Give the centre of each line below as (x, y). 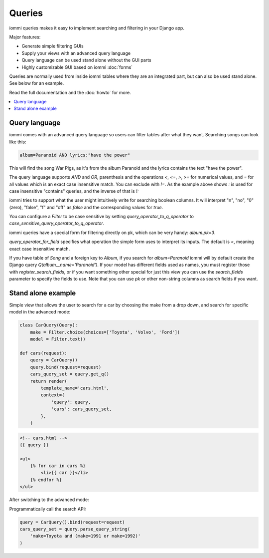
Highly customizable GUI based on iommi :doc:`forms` (77, 67)
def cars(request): (43, 353)
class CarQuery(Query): (49, 325)
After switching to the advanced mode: (49, 500)
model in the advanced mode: (40, 312)
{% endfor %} (46, 480)
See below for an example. (37, 83)
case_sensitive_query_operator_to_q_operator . (57, 223)
